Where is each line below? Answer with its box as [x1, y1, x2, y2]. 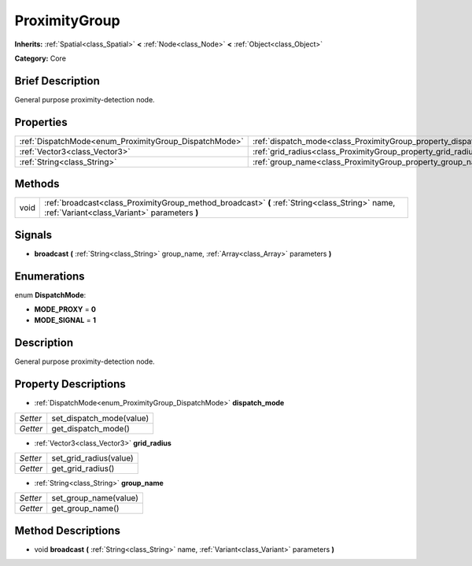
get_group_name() [51, 503, 120, 514]
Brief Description [14, 74, 100, 87]
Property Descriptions [14, 378, 126, 391]
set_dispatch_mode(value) [51, 412, 149, 424]
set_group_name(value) [51, 493, 139, 504]
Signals [14, 228, 53, 242]
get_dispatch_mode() [51, 423, 130, 434]
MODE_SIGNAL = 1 [34, 316, 96, 325]
